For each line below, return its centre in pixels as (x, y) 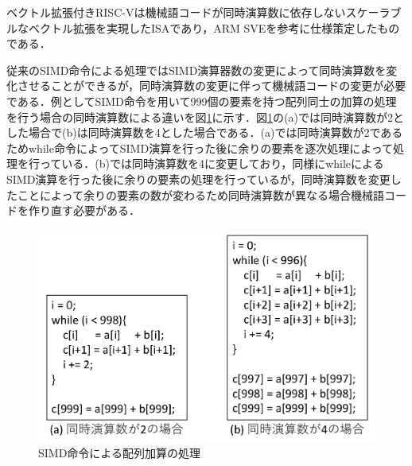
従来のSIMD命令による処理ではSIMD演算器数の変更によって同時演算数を (196, 70)
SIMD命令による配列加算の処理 (119, 452)
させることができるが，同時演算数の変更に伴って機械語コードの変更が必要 (212, 85)
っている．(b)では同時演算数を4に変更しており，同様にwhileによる (212, 163)
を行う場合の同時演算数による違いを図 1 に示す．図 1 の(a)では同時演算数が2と (205, 116)
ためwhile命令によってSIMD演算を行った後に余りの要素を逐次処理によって (200, 148)
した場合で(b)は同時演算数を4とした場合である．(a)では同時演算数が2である (205, 132)
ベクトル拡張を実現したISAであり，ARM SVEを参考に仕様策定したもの (214, 27)
